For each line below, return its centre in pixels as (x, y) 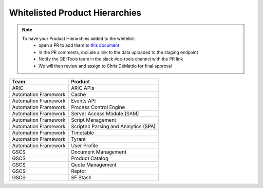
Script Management (94, 120)
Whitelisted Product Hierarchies (75, 13)
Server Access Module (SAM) (105, 113)
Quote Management (94, 165)
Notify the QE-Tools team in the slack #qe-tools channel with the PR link (111, 59)
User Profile (85, 145)
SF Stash (81, 177)
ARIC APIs (83, 88)
